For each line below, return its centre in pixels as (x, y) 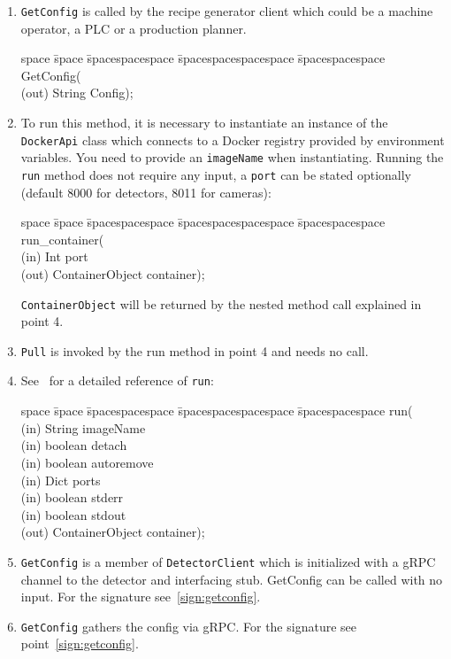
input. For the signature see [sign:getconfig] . (141, 597)
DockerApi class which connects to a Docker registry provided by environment (233, 140)
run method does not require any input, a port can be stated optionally (216, 174)
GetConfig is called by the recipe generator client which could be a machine (227, 11)
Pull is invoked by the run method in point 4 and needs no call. (195, 350)
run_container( (62, 239)
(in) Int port (54, 256)
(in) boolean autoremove (87, 462)
